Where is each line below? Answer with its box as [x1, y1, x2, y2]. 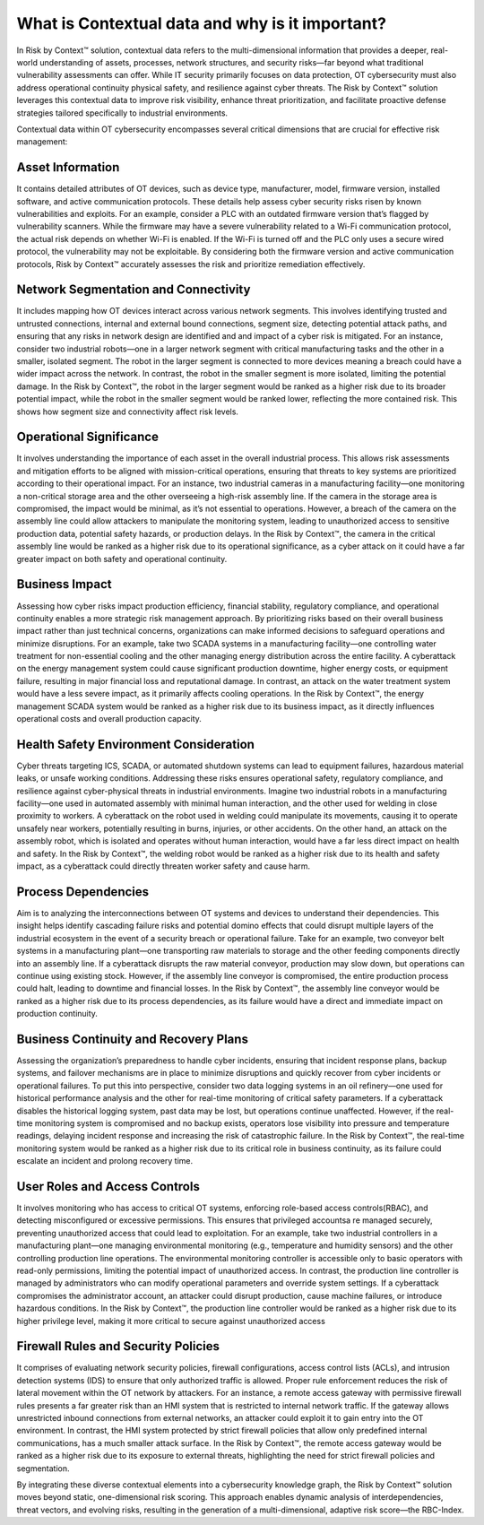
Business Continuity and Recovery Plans [16, 1031, 248, 1046]
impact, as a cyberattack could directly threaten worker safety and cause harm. [16, 861, 311, 871]
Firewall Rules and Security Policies [16, 1339, 220, 1354]
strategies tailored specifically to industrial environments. [16, 108, 229, 118]
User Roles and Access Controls [16, 1179, 201, 1194]
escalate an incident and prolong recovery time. [16, 1156, 194, 1166]
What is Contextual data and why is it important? [16, 13, 387, 33]
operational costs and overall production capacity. [16, 714, 202, 724]
